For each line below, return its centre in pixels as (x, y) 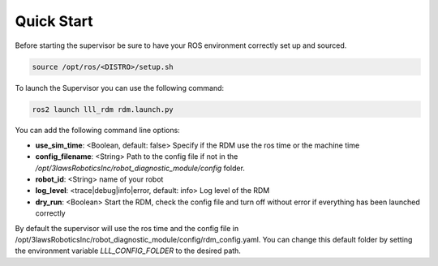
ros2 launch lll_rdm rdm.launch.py (103, 109)
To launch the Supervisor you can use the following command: (120, 88)
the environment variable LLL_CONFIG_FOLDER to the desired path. (128, 251)
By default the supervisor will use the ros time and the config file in (127, 228)
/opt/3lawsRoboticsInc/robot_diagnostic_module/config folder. (140, 168)
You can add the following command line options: (97, 131)
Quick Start (54, 21)
